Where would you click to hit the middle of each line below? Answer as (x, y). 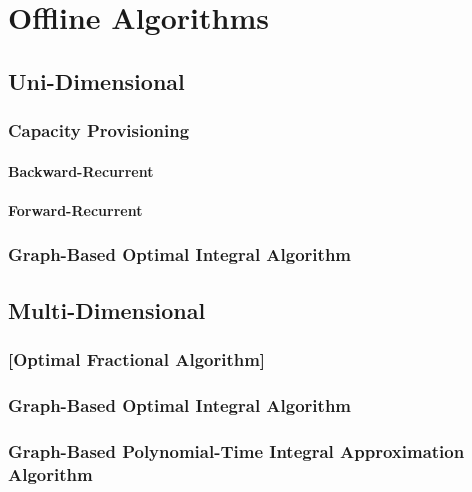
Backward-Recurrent (81, 170)
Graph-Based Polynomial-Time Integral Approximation (236, 450)
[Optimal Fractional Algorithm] (137, 358)
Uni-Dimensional (96, 80)
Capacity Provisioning (99, 130)
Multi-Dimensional (107, 309)
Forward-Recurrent (75, 209)
